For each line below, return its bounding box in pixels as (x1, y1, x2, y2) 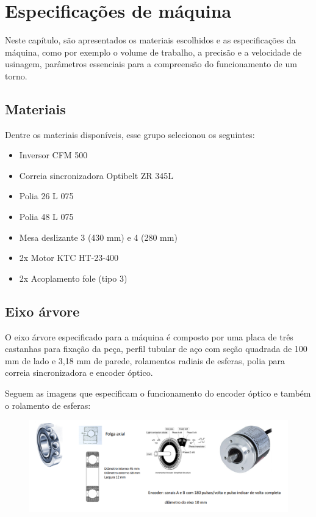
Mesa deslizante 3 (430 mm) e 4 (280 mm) (19, 230, 178, 243)
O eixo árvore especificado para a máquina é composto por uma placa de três (5, 330, 293, 343)
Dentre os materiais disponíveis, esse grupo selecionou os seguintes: (5, 128, 255, 141)
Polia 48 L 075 (19, 210, 74, 223)
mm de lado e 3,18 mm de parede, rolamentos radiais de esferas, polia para (5, 354, 285, 367)
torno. (5, 69, 27, 82)
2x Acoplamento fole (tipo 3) (19, 271, 127, 284)
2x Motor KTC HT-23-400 (19, 251, 118, 264)
